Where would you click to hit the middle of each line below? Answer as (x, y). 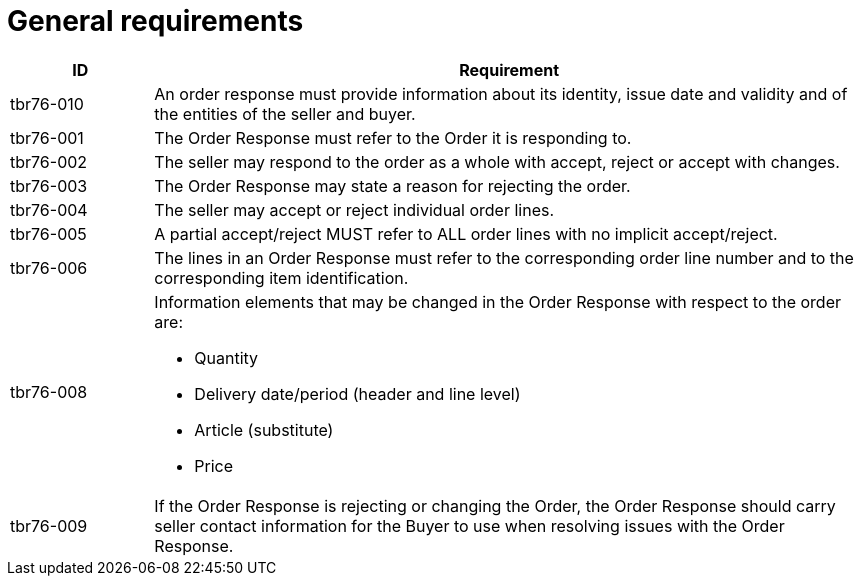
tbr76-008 (49, 391)
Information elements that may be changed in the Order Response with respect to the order (498, 301)
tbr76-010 (47, 103)
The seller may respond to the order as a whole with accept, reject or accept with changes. (497, 161)
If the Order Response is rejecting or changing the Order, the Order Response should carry (495, 505)
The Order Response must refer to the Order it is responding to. (393, 137)
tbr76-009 (49, 525)
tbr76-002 (49, 161)
